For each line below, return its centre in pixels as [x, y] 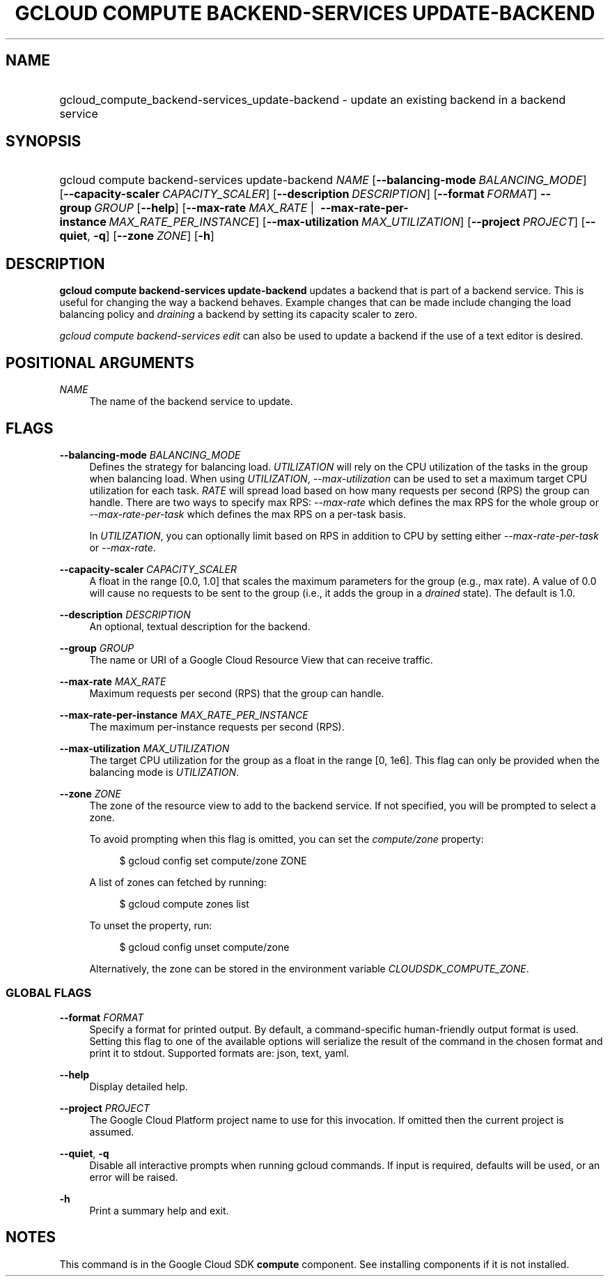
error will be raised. [134, 1177]
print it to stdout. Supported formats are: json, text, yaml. [219, 1053]
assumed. [112, 1131]
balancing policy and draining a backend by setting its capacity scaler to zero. [238, 314]
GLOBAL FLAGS [49, 993]
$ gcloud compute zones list [184, 903]
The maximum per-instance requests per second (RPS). [217, 726]
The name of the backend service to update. [191, 402]
